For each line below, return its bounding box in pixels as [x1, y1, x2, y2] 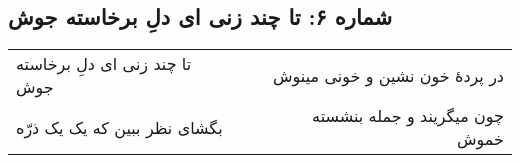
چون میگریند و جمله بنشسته [312, 104, 504, 128]
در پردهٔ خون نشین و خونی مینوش [273, 63, 504, 87]
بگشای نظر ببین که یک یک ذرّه [16, 115, 223, 139]
